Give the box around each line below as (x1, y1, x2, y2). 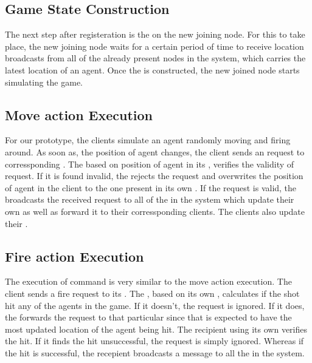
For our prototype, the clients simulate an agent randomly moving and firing (5, 134, 291, 146)
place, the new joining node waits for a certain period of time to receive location (5, 39, 304, 52)
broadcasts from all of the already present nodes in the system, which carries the (5, 52, 306, 64)
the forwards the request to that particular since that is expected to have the (5, 311, 292, 324)
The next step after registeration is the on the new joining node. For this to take (5, 28, 305, 41)
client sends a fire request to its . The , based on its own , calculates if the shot (5, 287, 300, 299)
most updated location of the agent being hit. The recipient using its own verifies (5, 322, 307, 335)
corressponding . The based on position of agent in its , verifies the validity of (5, 157, 294, 170)
